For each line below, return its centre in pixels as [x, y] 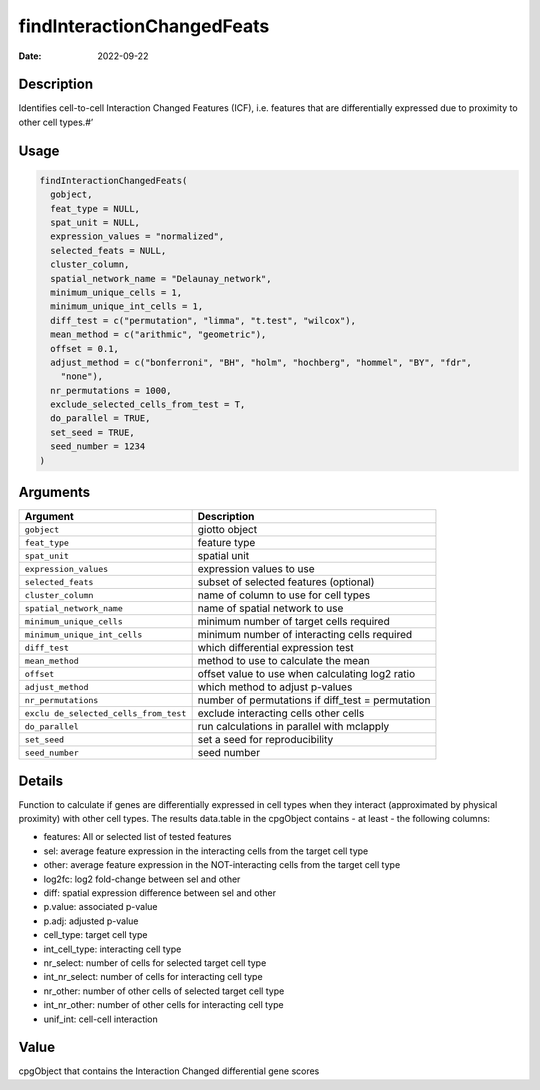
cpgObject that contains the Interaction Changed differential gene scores [169, 1071]
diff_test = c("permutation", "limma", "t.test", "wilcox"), [203, 320]
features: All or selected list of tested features [137, 837]
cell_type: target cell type [95, 935]
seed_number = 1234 [98, 446]
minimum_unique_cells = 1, [116, 292]
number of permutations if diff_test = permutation [314, 700]
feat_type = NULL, [95, 208]
